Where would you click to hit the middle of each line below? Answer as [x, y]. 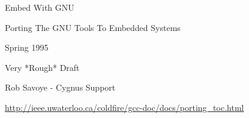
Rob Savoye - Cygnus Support [60, 87]
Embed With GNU [40, 7]
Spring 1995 [27, 47]
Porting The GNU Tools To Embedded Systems [93, 27]
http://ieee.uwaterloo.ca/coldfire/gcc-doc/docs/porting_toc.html [124, 107]
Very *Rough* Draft [42, 67]
